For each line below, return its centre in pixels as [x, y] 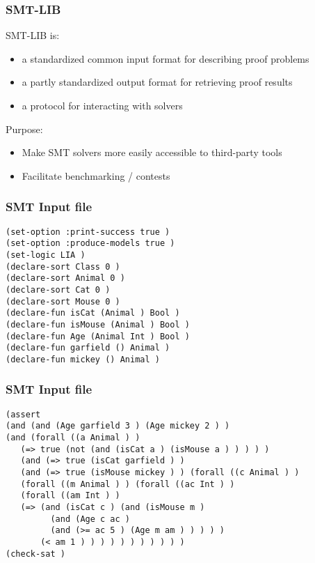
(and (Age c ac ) [90, 519]
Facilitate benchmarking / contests [96, 175]
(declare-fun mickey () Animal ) [83, 359]
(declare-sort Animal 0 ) [65, 278]
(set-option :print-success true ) [88, 232]
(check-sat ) [35, 554]
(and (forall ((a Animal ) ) [73, 438]
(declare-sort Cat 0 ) [58, 290]
